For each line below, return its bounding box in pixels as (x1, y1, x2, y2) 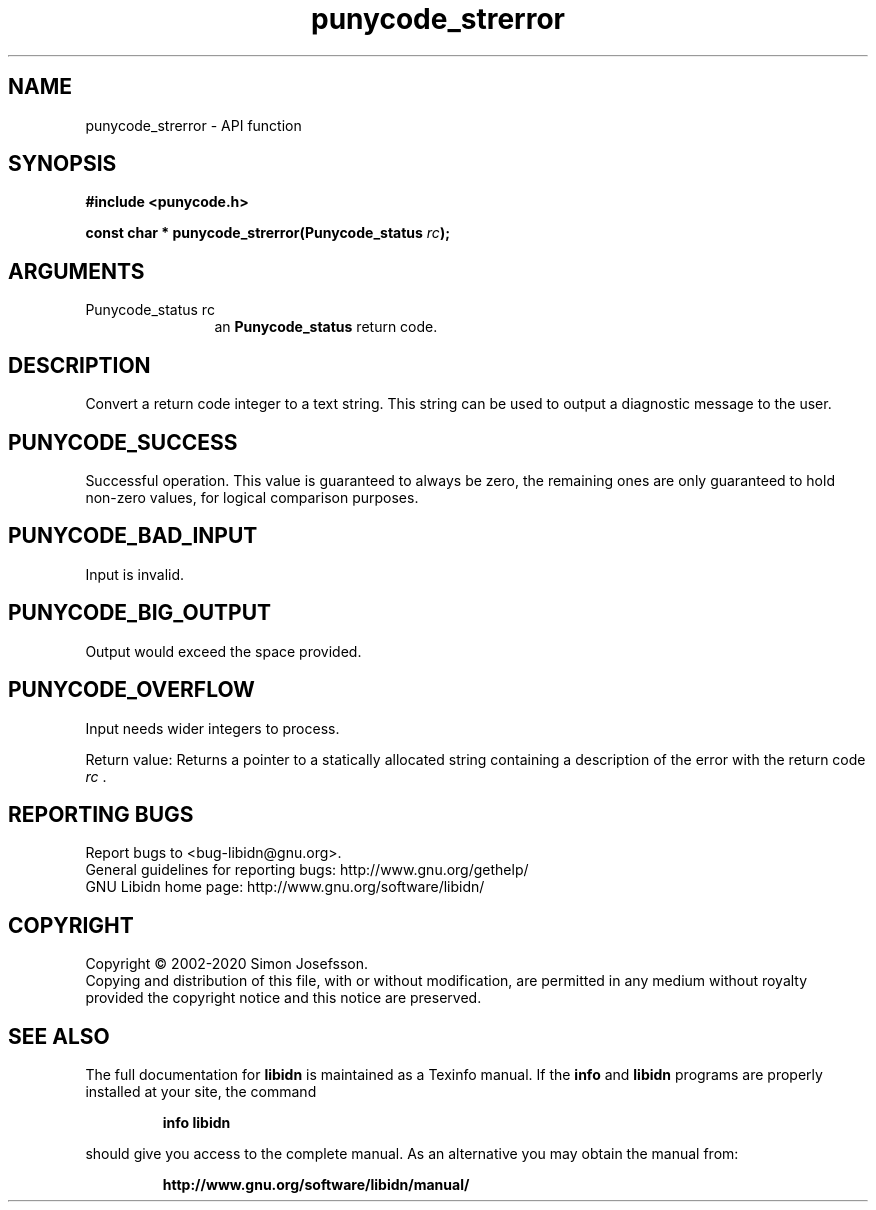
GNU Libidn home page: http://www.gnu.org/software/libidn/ (85, 878, 485, 896)
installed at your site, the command (85, 1083, 317, 1101)
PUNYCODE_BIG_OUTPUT (8, 600, 272, 626)
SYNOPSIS (8, 151, 117, 177)
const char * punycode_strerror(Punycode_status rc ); (85, 224, 450, 242)
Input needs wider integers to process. (85, 719, 340, 737)
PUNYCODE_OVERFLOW (8, 677, 255, 703)
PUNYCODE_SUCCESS (8, 429, 238, 455)
